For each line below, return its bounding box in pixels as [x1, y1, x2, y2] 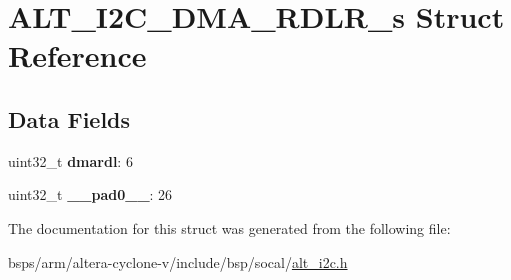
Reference [8, 35, 147, 76]
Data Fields [8, 103, 131, 134]
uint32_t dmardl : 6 [8, 150, 133, 171]
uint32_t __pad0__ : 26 [8, 184, 173, 205]
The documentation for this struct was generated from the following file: [8, 217, 451, 238]
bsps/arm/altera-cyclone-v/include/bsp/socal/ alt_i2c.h [8, 251, 348, 272]
